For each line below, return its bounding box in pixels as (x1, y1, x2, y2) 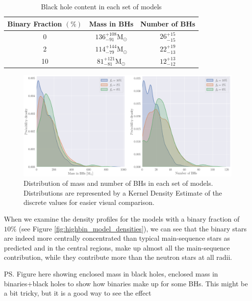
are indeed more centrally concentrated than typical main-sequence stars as (4, 233, 230, 243)
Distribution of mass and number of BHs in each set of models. (24, 178, 213, 188)
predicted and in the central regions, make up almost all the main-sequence (4, 242, 230, 252)
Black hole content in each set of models (41, 1, 162, 11)
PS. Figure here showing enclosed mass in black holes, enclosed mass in (4, 269, 218, 278)
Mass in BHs (89, 18, 134, 28)
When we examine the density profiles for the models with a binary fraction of (4, 214, 240, 224)
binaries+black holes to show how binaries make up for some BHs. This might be (4, 278, 248, 288)
